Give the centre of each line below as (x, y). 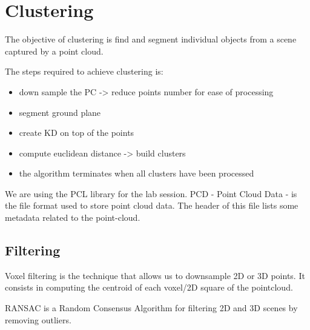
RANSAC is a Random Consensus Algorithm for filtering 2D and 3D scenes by (151, 308)
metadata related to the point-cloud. (73, 217)
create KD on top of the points (77, 133)
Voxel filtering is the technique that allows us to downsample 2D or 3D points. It (155, 275)
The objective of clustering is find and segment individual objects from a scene (151, 39)
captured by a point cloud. (54, 51)
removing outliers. (38, 319)
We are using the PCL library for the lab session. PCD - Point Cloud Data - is (151, 193)
